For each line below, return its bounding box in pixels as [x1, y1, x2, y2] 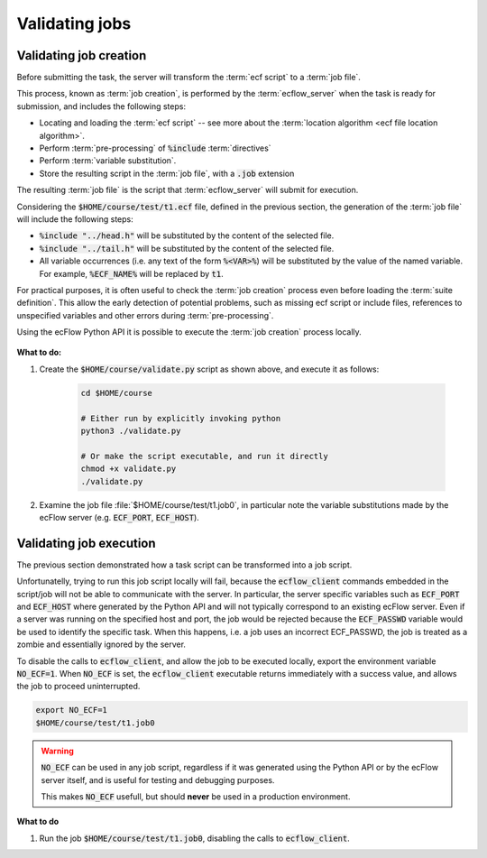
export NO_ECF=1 [35, 705, 108, 715]
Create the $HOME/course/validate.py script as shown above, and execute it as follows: [39, 364, 380, 374]
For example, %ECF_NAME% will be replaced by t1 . [39, 268, 225, 279]
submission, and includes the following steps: [16, 100, 187, 112]
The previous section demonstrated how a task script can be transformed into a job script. [16, 559, 353, 570]
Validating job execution [16, 535, 157, 550]
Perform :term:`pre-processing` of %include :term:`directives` [39, 143, 271, 153]
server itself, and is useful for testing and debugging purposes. [41, 774, 275, 785]
